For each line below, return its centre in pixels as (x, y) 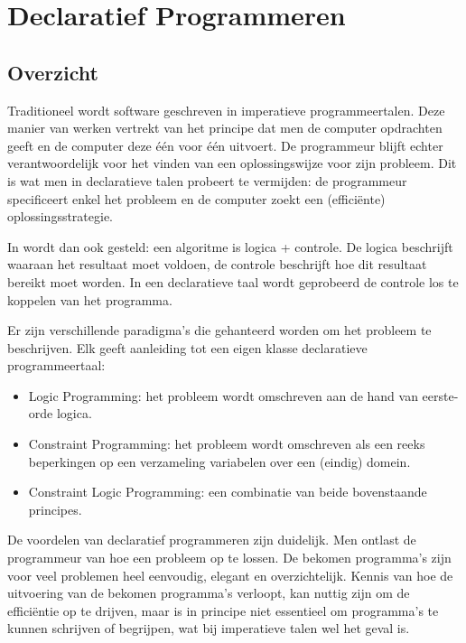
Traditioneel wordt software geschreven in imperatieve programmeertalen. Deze (226, 110)
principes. (55, 509)
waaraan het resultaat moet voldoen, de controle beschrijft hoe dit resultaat (217, 264)
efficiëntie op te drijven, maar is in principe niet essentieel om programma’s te (223, 610)
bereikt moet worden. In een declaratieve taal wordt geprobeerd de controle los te (233, 281)
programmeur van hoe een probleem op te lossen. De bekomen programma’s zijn (229, 558)
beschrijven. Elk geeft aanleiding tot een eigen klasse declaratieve (187, 347)
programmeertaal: (56, 365)
